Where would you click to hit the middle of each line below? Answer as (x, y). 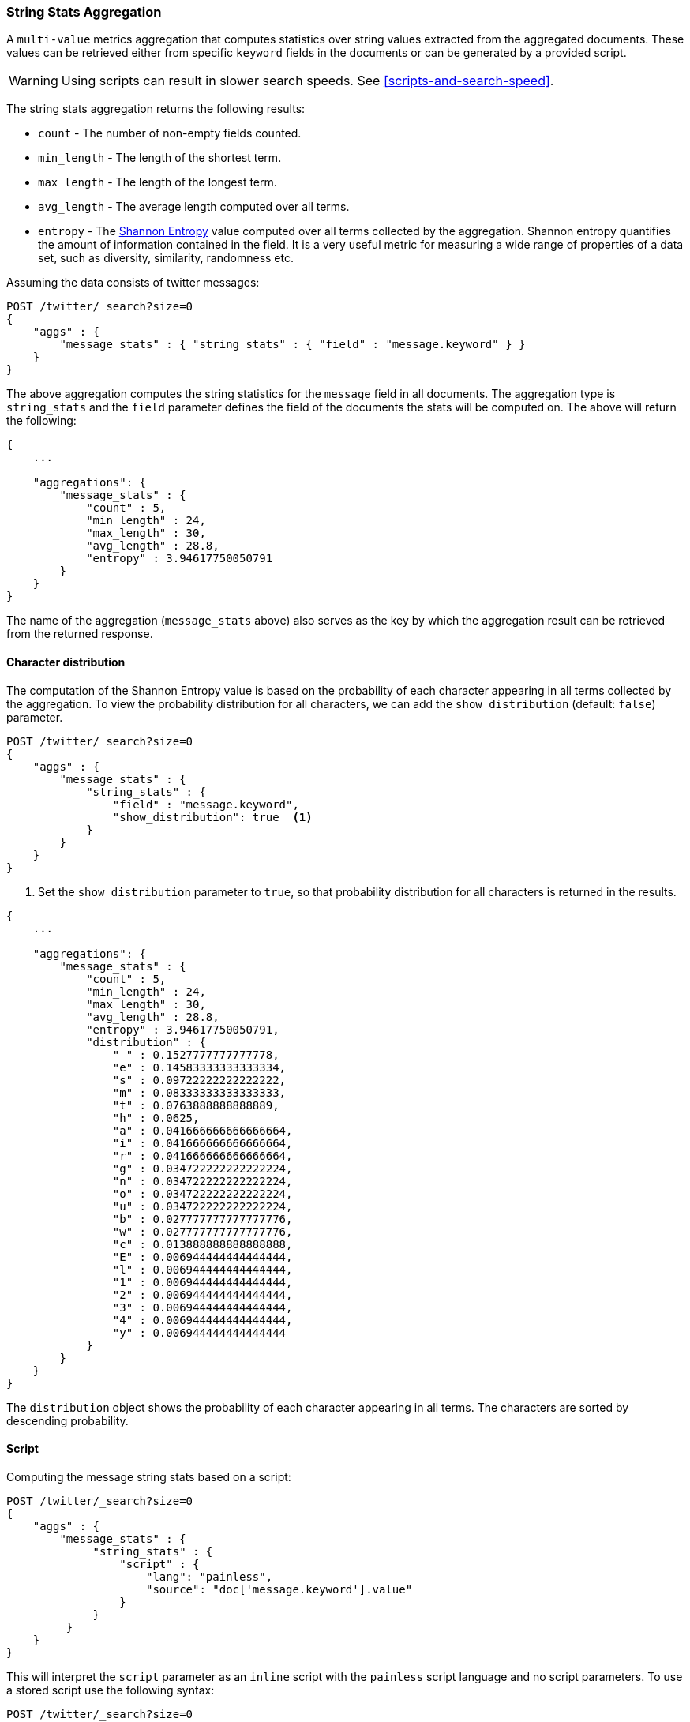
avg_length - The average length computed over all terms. (194, 207)
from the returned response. (80, 634)
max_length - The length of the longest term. (157, 182)
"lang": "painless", (210, 1576)
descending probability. (67, 1420)
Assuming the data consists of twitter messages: (133, 283)
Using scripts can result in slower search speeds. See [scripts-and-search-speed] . (307, 81)
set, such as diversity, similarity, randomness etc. (166, 258)
